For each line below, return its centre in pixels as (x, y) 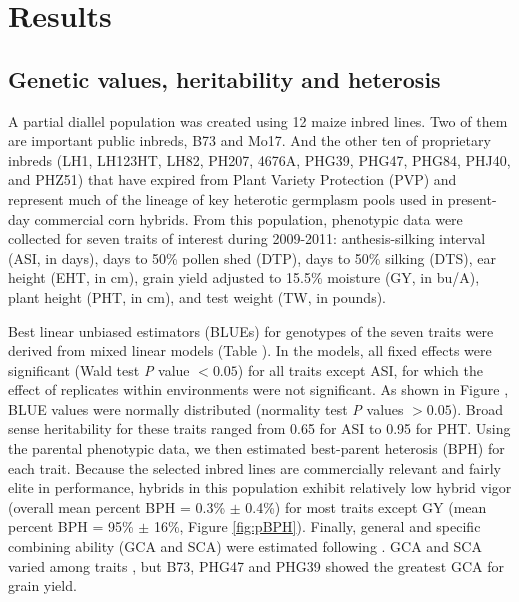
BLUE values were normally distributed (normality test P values (206, 408)
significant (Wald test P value (99, 369)
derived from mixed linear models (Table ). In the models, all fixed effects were (250, 350)
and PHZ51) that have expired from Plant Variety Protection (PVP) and (232, 179)
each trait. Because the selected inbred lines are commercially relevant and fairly (254, 467)
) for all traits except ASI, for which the (360, 369)
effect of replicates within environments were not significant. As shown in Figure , (258, 389)
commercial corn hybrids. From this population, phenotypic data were (248, 218)
